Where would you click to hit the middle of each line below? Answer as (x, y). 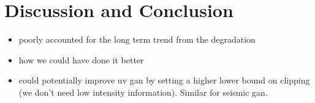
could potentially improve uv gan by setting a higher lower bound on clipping (164, 80)
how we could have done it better (81, 59)
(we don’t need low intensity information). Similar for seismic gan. (143, 92)
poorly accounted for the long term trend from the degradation (137, 39)
